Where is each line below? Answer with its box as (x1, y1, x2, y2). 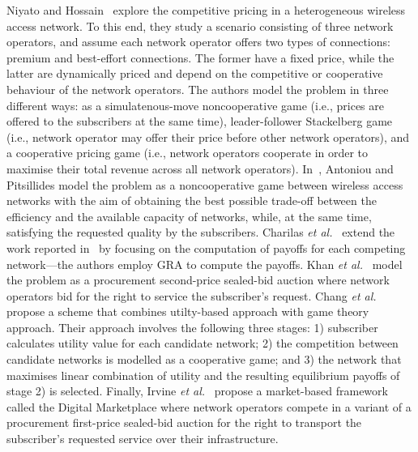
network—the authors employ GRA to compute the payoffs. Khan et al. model (6, 255, 403, 272)
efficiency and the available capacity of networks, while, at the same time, (6, 207, 372, 224)
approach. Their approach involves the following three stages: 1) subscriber (6, 318, 378, 335)
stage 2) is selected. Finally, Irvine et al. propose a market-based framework (6, 382, 388, 399)
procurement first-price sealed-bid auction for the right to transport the (6, 414, 362, 431)
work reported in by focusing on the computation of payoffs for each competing (6, 239, 406, 256)
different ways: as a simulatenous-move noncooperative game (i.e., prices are (6, 96, 384, 113)
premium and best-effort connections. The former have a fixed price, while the (6, 49, 395, 66)
